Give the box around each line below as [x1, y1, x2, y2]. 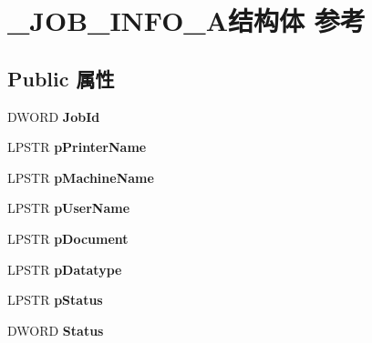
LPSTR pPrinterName [7, 137, 147, 156]
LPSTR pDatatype [7, 259, 122, 278]
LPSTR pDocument [7, 228, 129, 247]
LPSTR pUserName [7, 198, 130, 217]
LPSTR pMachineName [7, 167, 154, 187]
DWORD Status [7, 320, 104, 339]
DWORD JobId [7, 106, 100, 126]
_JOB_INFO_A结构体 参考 [7, 2, 366, 39]
